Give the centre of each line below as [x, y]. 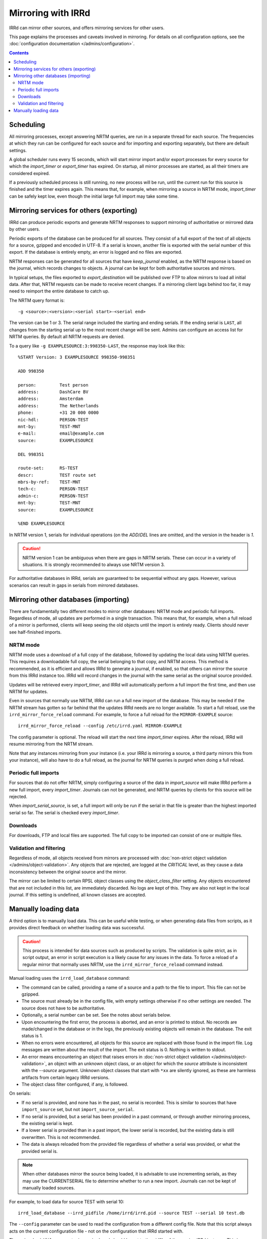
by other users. [25, 229]
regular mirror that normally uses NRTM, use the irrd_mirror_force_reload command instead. [123, 964]
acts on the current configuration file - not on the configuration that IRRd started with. [96, 1231]
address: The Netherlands [58, 406]
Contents [19, 53]
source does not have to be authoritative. [64, 1008]
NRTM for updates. [28, 691]
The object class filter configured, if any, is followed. [75, 1084]
